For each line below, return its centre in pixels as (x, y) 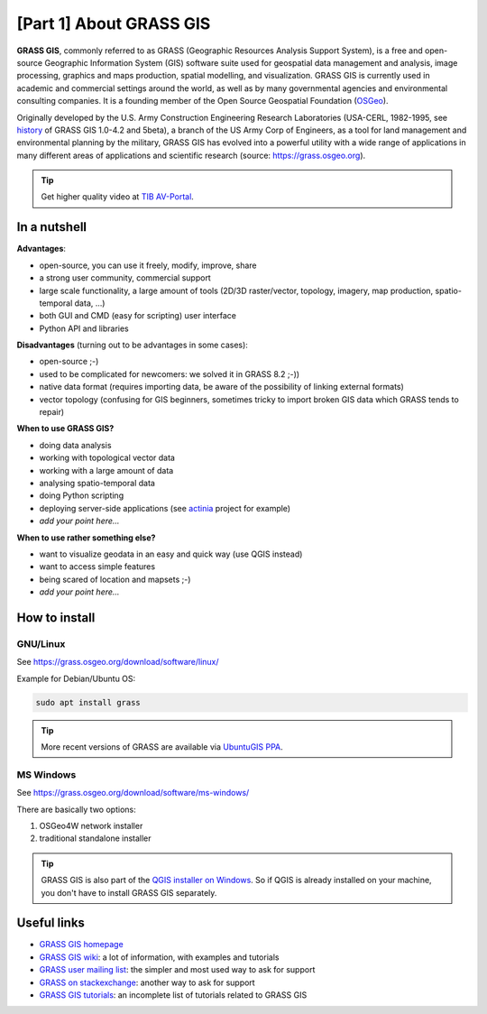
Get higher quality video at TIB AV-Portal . (117, 197)
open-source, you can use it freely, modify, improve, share (148, 265)
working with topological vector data (107, 458)
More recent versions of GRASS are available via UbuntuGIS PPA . (162, 747)
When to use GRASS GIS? (65, 429)
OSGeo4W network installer (91, 825)
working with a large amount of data (106, 470)
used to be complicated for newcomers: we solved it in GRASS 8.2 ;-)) (170, 373)
